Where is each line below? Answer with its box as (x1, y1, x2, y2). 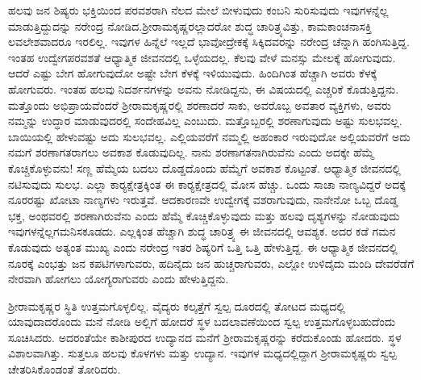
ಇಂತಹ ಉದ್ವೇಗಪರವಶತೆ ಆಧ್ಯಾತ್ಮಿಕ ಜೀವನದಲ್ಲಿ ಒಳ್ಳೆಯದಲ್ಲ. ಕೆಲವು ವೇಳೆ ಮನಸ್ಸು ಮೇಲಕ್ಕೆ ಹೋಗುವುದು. (8, 48, 396, 65)
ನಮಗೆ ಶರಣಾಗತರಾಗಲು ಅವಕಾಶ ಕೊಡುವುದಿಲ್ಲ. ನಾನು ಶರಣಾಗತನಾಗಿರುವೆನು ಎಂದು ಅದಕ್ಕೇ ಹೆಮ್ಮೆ (8, 144, 374, 161)
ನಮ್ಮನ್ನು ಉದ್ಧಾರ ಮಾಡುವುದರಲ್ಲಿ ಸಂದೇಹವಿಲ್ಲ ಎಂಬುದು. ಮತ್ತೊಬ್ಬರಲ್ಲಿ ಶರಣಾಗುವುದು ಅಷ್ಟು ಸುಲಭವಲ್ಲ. (8, 112, 402, 129)
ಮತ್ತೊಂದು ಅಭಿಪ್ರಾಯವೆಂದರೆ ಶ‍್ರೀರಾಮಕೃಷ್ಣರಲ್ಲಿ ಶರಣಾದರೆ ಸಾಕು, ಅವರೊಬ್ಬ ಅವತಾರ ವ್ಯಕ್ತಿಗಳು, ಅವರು (8, 96, 391, 113)
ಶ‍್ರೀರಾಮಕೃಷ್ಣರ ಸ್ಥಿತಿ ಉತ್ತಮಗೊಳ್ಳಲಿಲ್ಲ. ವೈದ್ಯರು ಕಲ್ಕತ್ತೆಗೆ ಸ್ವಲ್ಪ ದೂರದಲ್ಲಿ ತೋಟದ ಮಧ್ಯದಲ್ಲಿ (8, 297, 345, 314)
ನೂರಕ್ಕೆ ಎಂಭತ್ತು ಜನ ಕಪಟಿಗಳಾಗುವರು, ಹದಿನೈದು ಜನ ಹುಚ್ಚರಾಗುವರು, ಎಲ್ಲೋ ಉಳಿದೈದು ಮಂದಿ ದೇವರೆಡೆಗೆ (8, 254, 415, 271)
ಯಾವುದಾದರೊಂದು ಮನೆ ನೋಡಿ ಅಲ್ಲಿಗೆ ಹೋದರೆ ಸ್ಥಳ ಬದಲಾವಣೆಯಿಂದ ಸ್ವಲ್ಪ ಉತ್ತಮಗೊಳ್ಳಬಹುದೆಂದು (8, 313, 396, 330)
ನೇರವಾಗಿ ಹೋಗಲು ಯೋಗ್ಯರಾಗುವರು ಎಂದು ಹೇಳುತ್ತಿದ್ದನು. (8, 270, 229, 287)
